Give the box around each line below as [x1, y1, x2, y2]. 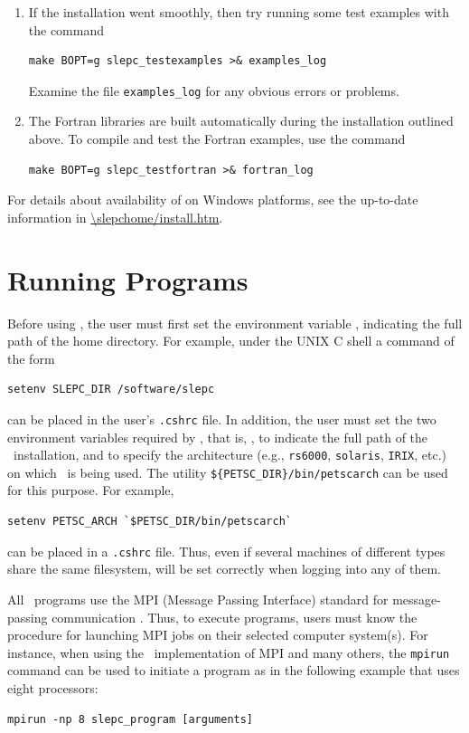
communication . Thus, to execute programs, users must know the [52, 607, 417, 626]
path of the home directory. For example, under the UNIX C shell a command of [7, 331, 455, 350]
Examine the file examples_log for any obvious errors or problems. [28, 81, 399, 100]
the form [7, 348, 55, 367]
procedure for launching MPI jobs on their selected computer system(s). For [7, 625, 428, 644]
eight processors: [7, 678, 98, 697]
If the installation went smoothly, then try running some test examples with [28, 3, 449, 21]
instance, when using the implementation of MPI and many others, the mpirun [7, 643, 450, 662]
